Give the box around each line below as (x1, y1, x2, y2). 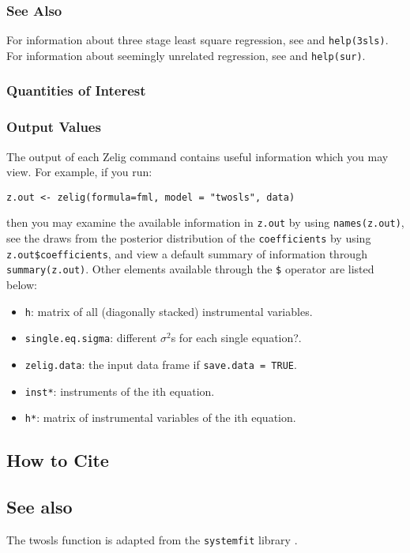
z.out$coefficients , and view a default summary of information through (6, 245, 367, 261)
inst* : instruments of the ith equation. (24, 382, 215, 399)
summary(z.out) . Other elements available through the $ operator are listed (6, 261, 374, 277)
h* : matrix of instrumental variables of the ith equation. (24, 409, 296, 426)
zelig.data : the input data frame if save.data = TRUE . (24, 355, 297, 372)
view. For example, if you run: (6, 164, 152, 180)
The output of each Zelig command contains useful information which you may (6, 148, 389, 164)
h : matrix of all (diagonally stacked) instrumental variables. (24, 303, 313, 319)
